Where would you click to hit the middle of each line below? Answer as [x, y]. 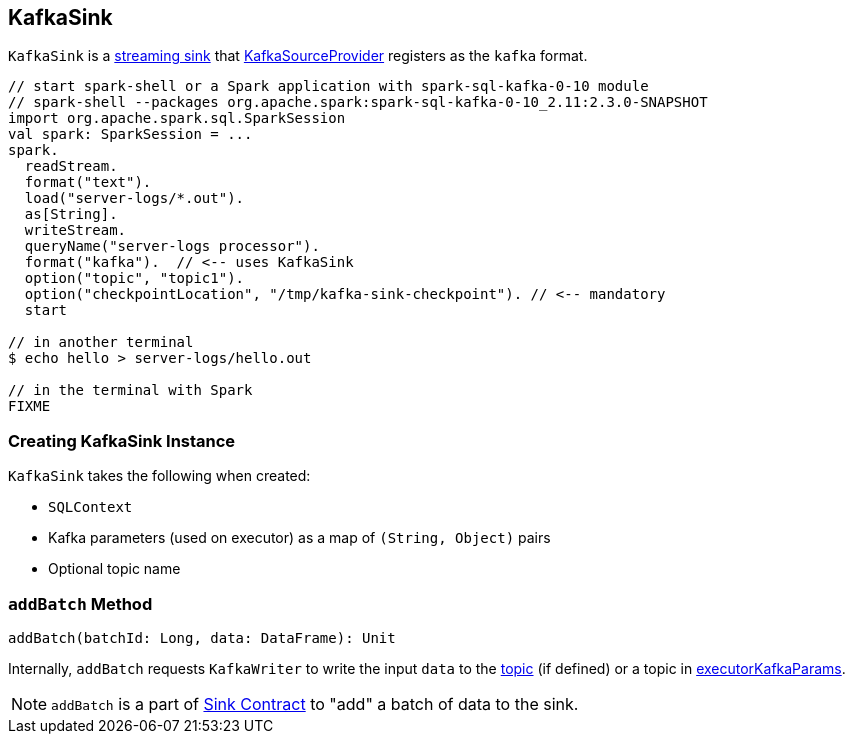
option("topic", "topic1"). [134, 278]
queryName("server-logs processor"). [172, 246]
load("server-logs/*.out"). [134, 198]
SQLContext [90, 507]
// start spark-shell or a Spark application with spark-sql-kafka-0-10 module [328, 86]
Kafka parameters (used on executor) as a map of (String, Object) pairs [299, 538]
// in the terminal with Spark [130, 390]
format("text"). [88, 182]
